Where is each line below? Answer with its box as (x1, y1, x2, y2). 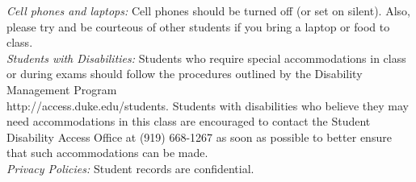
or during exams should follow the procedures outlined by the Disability (6, 65, 363, 82)
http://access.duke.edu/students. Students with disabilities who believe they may (6, 97, 409, 114)
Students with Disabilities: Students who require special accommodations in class (6, 49, 406, 66)
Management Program (6, 81, 117, 97)
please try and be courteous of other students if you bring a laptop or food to (6, 18, 390, 35)
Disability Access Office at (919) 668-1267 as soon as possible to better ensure (6, 128, 392, 145)
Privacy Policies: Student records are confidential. (6, 159, 254, 176)
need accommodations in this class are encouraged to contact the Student (6, 113, 371, 130)
